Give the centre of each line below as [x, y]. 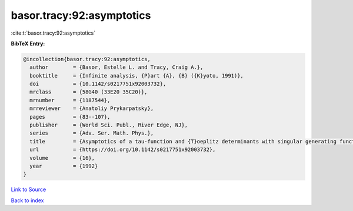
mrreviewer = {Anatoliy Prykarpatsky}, [92, 108]
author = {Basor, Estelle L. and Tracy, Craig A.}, [116, 67]
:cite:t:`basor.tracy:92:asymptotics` [53, 33]
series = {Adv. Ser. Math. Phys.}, [92, 133]
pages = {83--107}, [70, 117]
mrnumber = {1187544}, [70, 100]
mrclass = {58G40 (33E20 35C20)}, [89, 92]
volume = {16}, [62, 158]
